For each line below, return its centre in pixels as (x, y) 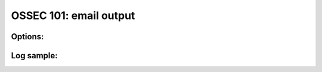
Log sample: (34, 56)
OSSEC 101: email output (73, 15)
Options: (27, 37)
